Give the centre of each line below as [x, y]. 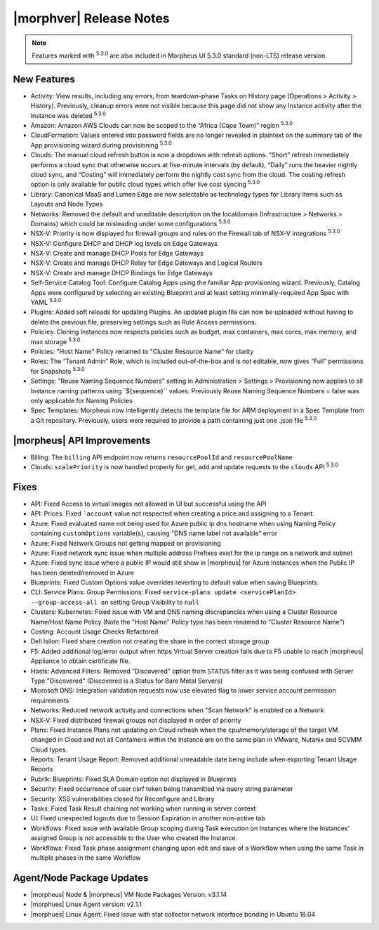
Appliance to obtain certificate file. [80, 661]
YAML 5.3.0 [46, 302]
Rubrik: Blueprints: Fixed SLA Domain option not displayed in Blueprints [134, 779]
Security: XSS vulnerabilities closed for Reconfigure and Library [122, 799]
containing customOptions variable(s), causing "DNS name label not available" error [154, 533]
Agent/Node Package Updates [81, 878]
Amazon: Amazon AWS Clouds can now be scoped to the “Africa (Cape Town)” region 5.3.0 [162, 125]
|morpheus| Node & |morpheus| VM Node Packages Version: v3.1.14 [129, 894]
